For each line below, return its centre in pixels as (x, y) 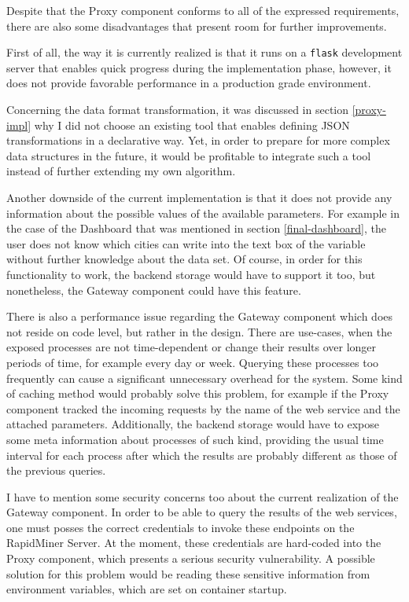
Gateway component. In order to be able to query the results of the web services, (202, 512)
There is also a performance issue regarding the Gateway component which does (200, 316)
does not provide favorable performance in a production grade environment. (189, 83)
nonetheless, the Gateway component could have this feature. (154, 290)
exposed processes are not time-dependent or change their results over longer (192, 347)
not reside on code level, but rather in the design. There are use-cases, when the (199, 331)
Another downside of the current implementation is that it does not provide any (199, 197)
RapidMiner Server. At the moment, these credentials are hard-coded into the (194, 543)
